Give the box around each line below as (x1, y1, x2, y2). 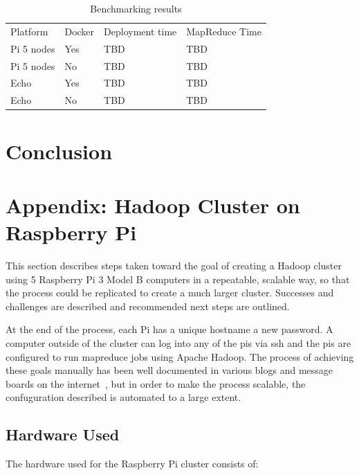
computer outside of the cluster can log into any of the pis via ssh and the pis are (6, 335, 351, 350)
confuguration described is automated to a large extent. (6, 390, 241, 404)
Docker (64, 24, 95, 38)
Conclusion (6, 136, 113, 165)
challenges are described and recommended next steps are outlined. (6, 298, 290, 313)
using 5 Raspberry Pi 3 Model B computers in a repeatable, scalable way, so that (6, 271, 350, 286)
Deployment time (104, 24, 177, 38)
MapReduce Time (186, 24, 261, 38)
